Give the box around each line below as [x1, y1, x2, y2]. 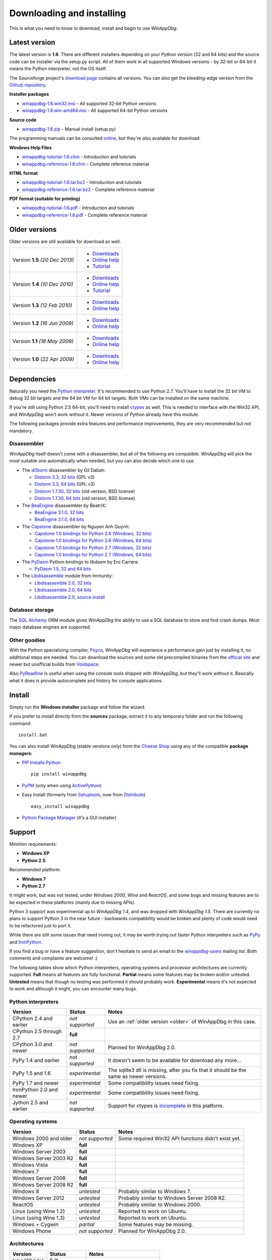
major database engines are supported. [9, 624, 92, 630]
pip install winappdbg [31, 771, 87, 777]
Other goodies [9, 637, 45, 644]
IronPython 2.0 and [12, 1086, 58, 1093]
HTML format [9, 170, 38, 176]
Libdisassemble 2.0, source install [34, 594, 105, 600]
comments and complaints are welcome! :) [9, 955, 98, 961]
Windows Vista [12, 1161, 48, 1168]
